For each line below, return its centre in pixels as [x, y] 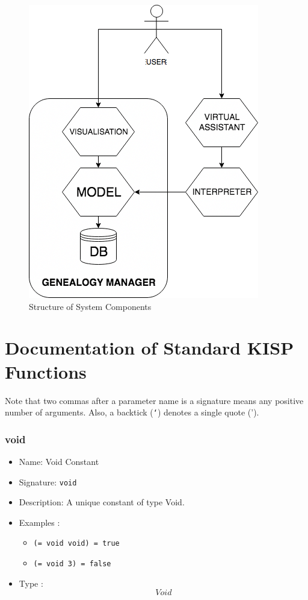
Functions [46, 371]
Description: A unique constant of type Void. [102, 502]
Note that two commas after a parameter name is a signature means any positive [154, 400]
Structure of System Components [90, 306]
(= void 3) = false [72, 564]
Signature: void [48, 482]
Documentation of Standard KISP [149, 348]
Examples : [39, 522]
